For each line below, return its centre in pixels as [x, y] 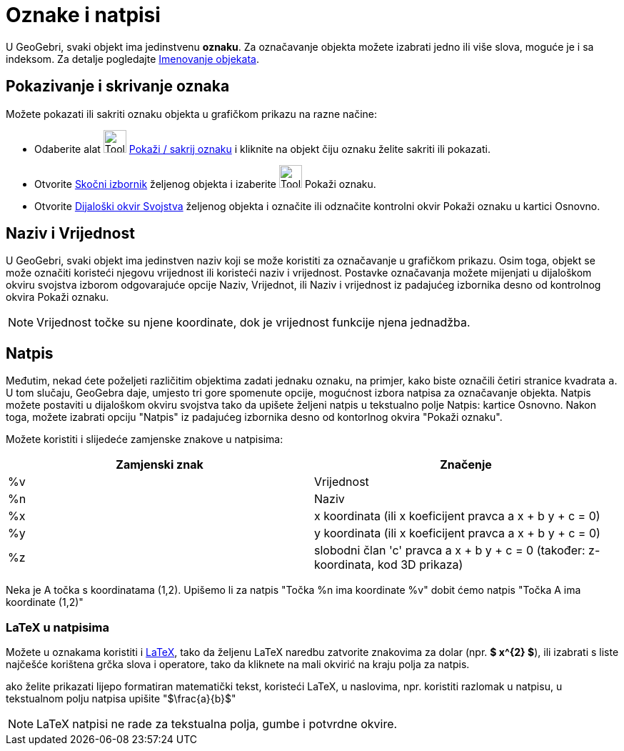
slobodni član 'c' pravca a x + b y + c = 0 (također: [450, 551]
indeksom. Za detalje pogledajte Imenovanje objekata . [132, 59]
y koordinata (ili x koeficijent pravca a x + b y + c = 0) [457, 533]
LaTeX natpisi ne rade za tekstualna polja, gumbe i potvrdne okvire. [217, 724]
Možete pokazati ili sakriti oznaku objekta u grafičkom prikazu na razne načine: [192, 114]
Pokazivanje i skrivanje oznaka [118, 86]
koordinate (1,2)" [45, 602]
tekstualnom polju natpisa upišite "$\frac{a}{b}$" [121, 699]
